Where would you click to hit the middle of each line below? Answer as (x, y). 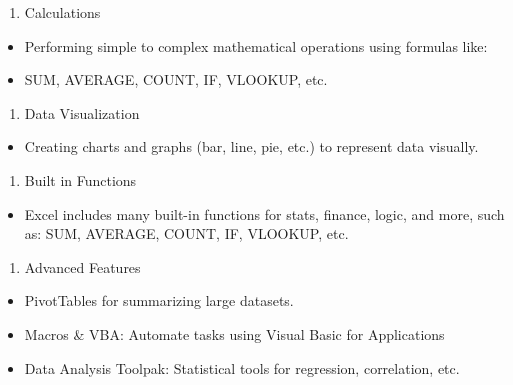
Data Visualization (82, 112)
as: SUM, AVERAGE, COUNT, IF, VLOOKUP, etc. (186, 233)
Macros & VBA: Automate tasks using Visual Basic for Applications (234, 333)
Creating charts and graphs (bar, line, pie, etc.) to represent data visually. (251, 146)
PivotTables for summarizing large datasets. (159, 300)
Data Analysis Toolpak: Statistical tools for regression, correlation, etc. (242, 367)
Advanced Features (82, 266)
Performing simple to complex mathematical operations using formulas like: (256, 45)
